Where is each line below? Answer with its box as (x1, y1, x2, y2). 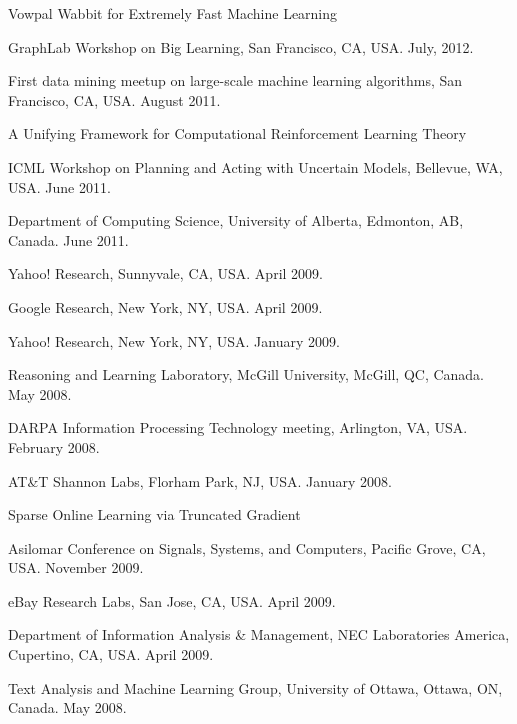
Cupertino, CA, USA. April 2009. (8, 644, 214, 665)
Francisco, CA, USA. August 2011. (8, 89, 221, 110)
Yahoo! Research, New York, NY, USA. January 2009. (8, 330, 340, 351)
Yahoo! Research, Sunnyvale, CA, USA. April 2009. (8, 263, 323, 284)
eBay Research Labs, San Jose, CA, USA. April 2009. (8, 590, 336, 611)
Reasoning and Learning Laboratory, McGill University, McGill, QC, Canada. (8, 364, 484, 385)
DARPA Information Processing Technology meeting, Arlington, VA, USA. (8, 417, 468, 438)
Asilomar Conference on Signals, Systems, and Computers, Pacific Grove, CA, (8, 537, 486, 558)
